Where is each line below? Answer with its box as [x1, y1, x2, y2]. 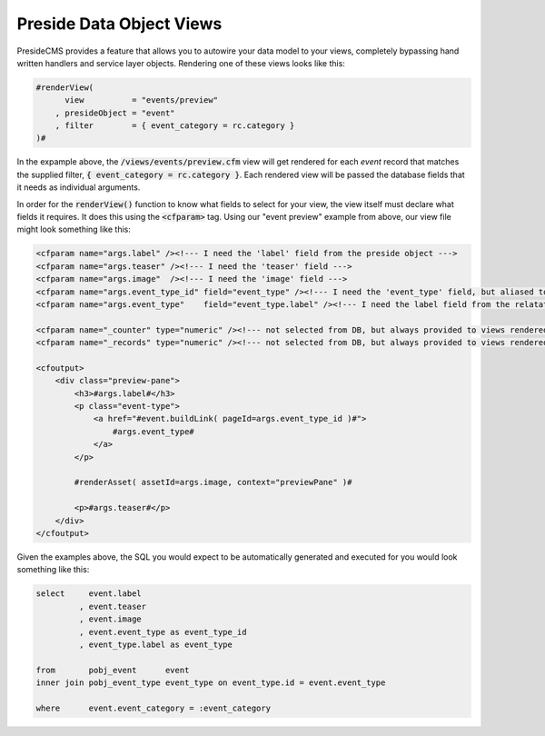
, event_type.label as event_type [78, 639, 233, 650]
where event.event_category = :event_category [35, 702, 272, 713]
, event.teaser [78, 601, 147, 612]
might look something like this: [16, 224, 132, 235]
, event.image [78, 614, 143, 624]
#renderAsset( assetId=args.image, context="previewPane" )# [74, 477, 352, 488]
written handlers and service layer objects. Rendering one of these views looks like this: [16, 57, 345, 68]
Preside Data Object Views [16, 14, 223, 34]
